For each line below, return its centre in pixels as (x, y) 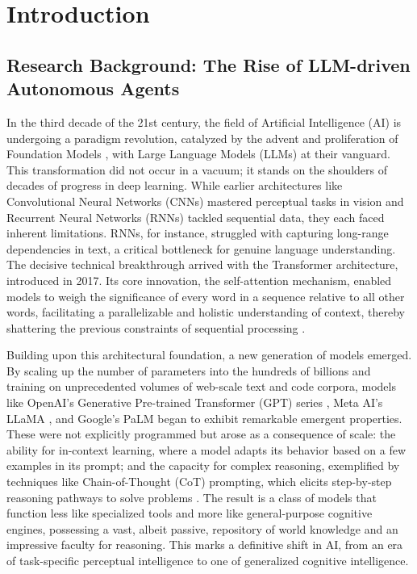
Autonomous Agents (93, 88)
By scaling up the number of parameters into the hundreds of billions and (189, 370)
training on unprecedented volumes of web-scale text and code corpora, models (201, 386)
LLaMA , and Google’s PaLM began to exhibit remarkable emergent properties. (204, 418)
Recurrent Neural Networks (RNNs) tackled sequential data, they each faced (196, 217)
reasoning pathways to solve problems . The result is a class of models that (192, 497)
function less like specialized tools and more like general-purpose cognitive (190, 513)
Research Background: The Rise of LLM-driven (208, 64)
